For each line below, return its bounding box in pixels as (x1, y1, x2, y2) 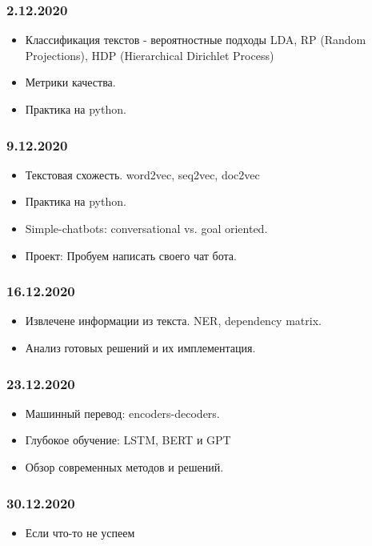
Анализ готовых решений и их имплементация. (25, 339, 256, 355)
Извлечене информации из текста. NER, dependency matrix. (25, 312, 322, 329)
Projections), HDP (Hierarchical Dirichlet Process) (25, 46, 274, 63)
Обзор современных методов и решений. (25, 459, 224, 475)
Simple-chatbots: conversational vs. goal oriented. (25, 220, 268, 236)
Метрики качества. (25, 74, 116, 90)
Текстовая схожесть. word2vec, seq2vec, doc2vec (25, 166, 260, 183)
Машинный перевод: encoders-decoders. (25, 404, 220, 421)
